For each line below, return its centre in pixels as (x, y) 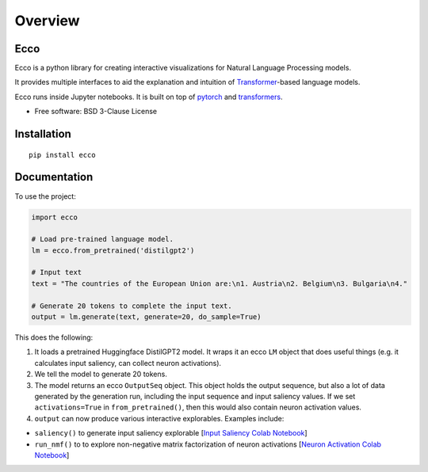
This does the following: (54, 337)
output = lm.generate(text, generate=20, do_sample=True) (146, 317)
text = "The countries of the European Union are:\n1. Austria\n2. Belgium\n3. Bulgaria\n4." (220, 284)
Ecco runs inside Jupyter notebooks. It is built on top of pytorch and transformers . (149, 97)
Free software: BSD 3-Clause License (96, 112)
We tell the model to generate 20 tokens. (101, 374)
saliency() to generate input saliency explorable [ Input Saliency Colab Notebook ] (171, 433)
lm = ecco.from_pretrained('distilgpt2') (113, 250)
